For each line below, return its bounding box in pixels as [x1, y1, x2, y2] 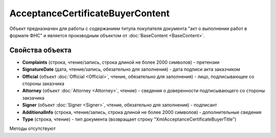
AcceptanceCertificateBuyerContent [9, 8, 170, 19]
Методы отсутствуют [9, 125, 56, 132]
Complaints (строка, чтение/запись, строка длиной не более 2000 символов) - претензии [22, 59, 220, 65]
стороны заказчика [22, 80, 65, 87]
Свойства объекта [9, 46, 72, 54]
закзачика [22, 95, 44, 101]
